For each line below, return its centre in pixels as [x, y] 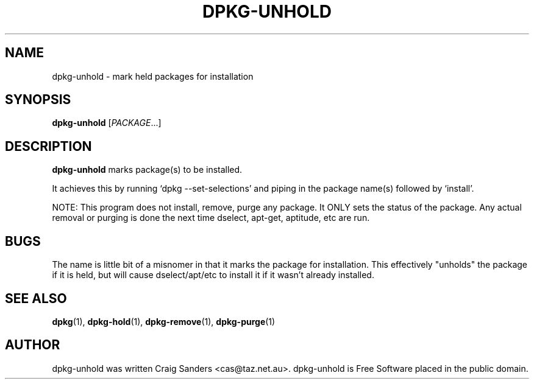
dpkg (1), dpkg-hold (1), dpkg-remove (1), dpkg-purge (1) [164, 321]
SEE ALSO [36, 298]
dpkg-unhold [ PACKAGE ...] [107, 123]
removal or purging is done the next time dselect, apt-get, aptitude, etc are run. [211, 218]
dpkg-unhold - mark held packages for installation [153, 76]
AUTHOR [33, 345]
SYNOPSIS [38, 100]
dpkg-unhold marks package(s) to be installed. [147, 170]
